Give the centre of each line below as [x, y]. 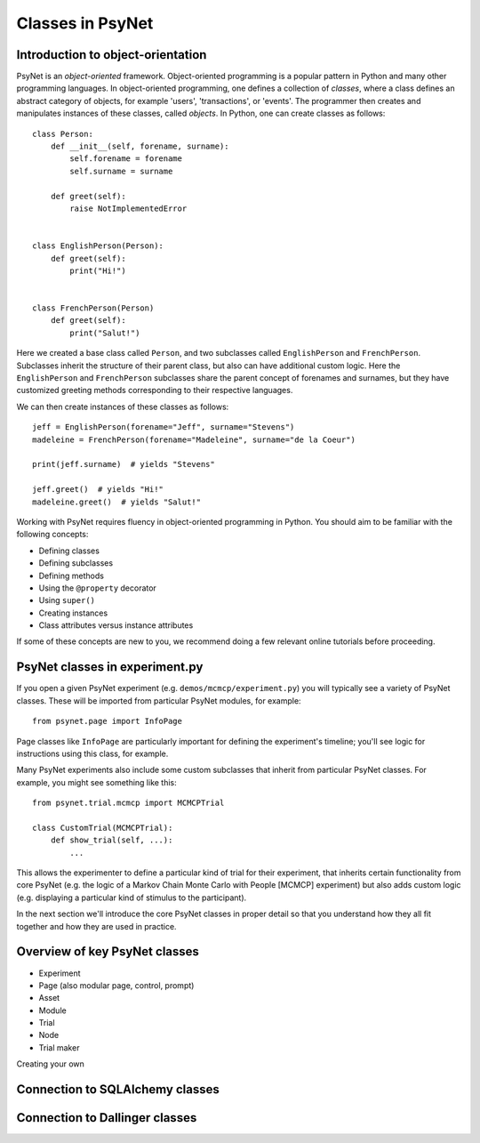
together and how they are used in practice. [96, 926]
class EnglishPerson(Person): [98, 246]
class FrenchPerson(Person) [93, 308]
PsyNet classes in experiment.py [110, 667]
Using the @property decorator [98, 588]
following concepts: [52, 535]
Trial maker [59, 1047]
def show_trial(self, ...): [112, 840]
